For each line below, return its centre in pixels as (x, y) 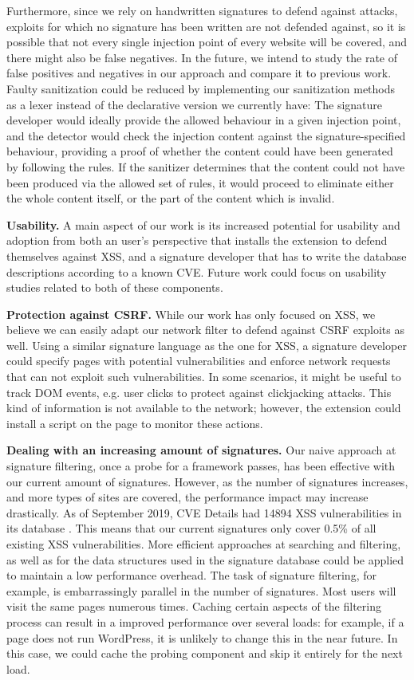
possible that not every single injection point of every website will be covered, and (207, 42)
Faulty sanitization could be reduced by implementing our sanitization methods (201, 88)
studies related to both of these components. (115, 287)
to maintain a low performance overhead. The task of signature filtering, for (191, 575)
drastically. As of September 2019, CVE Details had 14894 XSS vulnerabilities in (204, 512)
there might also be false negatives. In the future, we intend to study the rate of (202, 57)
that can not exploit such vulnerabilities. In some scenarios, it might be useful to (204, 377)
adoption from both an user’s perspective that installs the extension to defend (197, 240)
